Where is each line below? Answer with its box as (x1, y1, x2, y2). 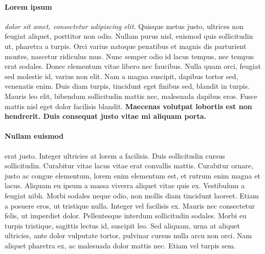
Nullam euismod (5, 131, 64, 141)
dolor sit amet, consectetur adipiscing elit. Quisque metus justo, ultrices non (5, 20, 244, 31)
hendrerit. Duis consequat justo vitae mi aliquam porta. (5, 111, 207, 121)
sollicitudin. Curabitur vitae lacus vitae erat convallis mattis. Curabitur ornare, (5, 160, 253, 171)
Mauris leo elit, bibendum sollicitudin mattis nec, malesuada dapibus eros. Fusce (5, 90, 257, 101)
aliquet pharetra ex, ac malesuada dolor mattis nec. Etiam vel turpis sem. (5, 240, 236, 250)
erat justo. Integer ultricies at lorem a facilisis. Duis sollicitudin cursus (5, 150, 225, 161)
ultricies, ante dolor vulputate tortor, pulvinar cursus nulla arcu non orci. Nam (5, 230, 252, 241)
